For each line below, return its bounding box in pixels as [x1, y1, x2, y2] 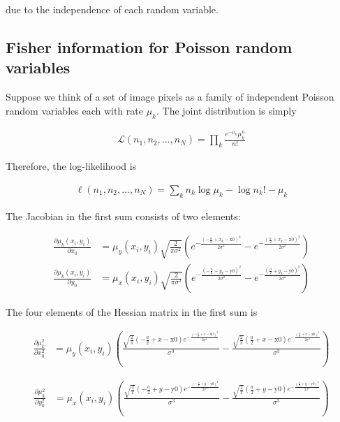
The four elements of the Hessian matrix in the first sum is [6, 305, 258, 319]
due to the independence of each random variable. [6, 2, 219, 16]
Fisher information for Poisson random [6, 36, 293, 57]
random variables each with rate [6, 103, 143, 117]
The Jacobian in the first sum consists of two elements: [6, 208, 241, 223]
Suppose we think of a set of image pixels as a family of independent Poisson [6, 89, 334, 104]
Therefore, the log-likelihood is [6, 159, 137, 173]
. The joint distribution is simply [156, 103, 297, 117]
